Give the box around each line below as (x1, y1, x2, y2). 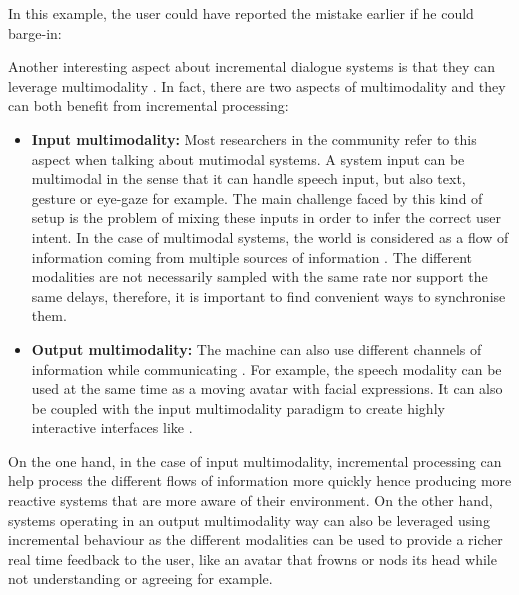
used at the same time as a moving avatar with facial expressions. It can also (31, 378, 503, 399)
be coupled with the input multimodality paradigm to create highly (31, 397, 445, 418)
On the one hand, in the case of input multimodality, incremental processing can (8, 450, 502, 471)
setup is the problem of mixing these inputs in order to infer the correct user (31, 207, 502, 228)
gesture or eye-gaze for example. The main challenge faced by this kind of (31, 187, 483, 208)
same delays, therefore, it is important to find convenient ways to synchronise (31, 285, 506, 306)
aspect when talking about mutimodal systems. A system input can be (31, 148, 465, 169)
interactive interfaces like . (31, 417, 193, 438)
